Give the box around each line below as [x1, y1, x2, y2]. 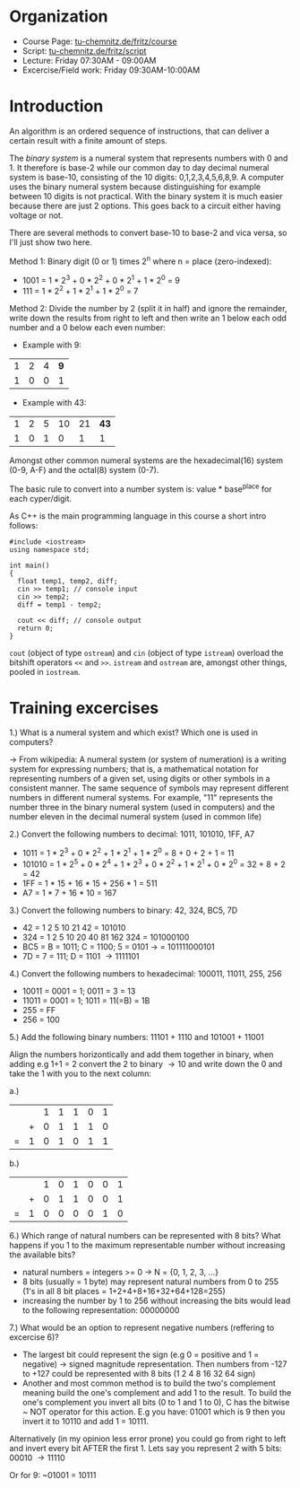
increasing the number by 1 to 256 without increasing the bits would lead [21, 1295, 291, 1306]
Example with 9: [21, 339, 82, 350]
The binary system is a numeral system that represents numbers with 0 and [9, 153, 288, 163]
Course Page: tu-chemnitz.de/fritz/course [21, 36, 177, 47]
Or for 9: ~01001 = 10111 [9, 1469, 97, 1480]
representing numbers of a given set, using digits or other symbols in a [9, 774, 270, 784]
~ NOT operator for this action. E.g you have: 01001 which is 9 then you [21, 1406, 286, 1417]
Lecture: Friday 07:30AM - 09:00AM [21, 55, 157, 66]
